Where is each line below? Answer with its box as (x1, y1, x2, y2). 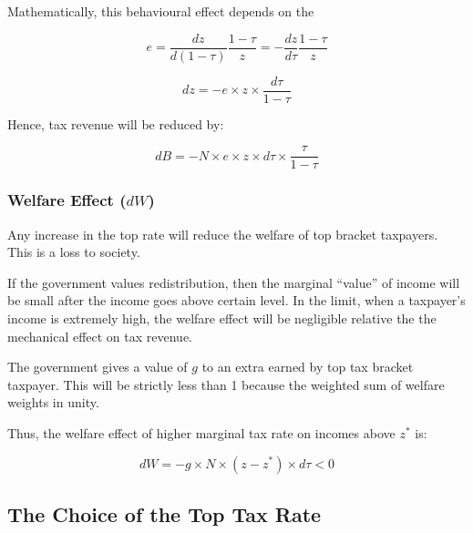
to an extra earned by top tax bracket (201, 357, 414, 376)
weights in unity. (7, 393, 99, 412)
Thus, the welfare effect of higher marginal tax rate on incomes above (7, 423, 396, 442)
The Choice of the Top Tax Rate (7, 499, 322, 528)
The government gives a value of (7, 357, 188, 376)
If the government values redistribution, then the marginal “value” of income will (7, 272, 460, 292)
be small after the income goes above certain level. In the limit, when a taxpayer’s (7, 291, 466, 310)
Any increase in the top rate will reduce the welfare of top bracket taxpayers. (7, 224, 438, 243)
